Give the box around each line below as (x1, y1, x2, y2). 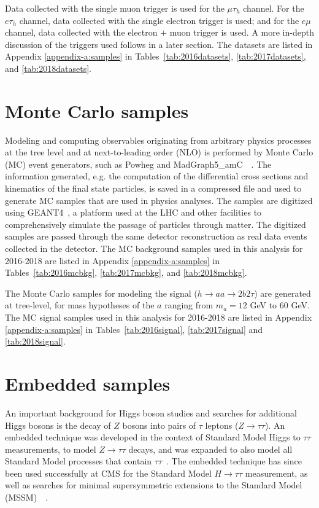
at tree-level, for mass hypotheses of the (5, 299, 155, 311)
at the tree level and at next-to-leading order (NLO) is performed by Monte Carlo (5, 146, 313, 158)
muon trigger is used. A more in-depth (169, 26, 314, 39)
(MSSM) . (5, 491, 48, 504)
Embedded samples (5, 370, 171, 396)
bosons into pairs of (122, 418, 196, 431)
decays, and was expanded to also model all (128, 442, 293, 455)
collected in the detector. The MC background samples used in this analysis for (5, 242, 303, 255)
